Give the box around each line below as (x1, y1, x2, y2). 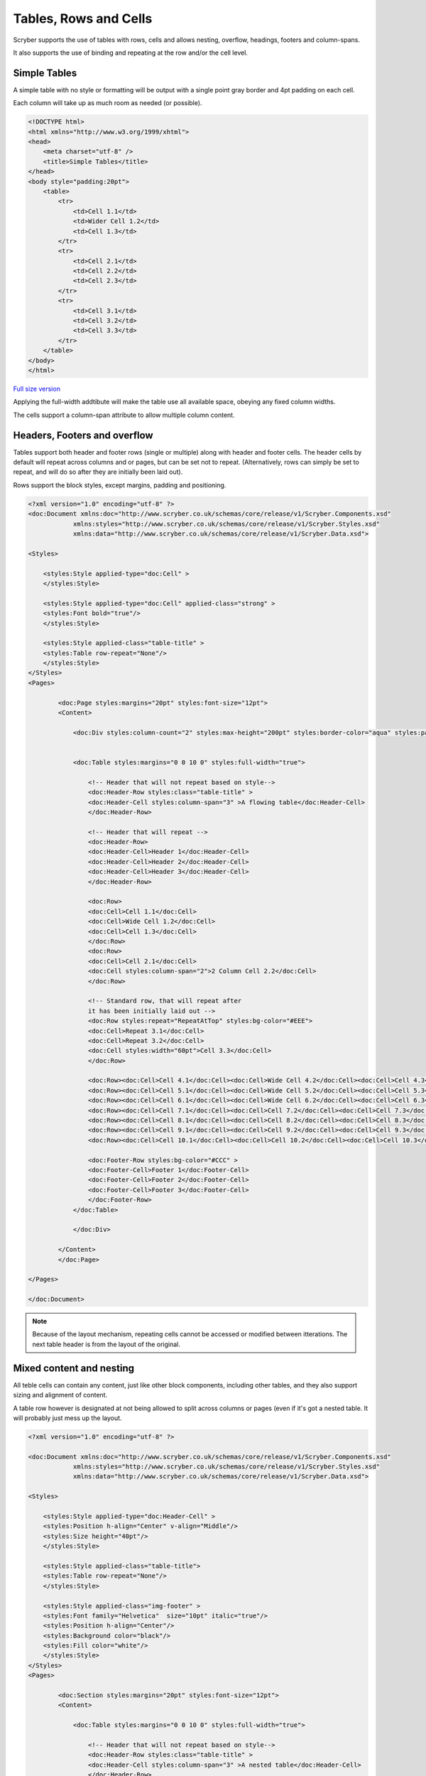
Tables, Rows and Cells (13, 11, 153, 26)
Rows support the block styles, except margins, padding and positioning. (13, 480, 226, 489)
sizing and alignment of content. (13, 1391, 108, 1399)
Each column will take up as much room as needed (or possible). (13, 99, 202, 107)
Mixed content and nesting (13, 1362, 135, 1374)
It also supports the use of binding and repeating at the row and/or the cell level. (13, 48, 248, 57)
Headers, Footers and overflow (13, 429, 153, 441)
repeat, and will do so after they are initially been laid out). (13, 467, 183, 476)
